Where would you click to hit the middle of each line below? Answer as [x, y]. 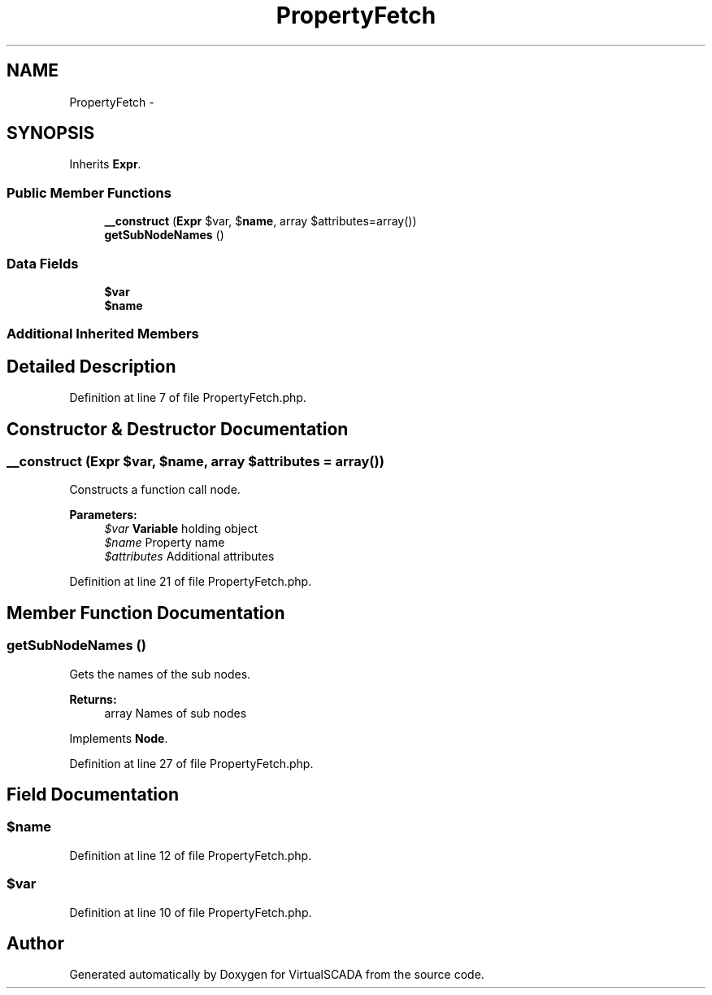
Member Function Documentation [146, 613]
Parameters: [103, 515]
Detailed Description [91, 366]
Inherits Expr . [105, 164]
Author [35, 943]
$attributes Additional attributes [189, 556]
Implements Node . [119, 738]
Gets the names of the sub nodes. [160, 674]
